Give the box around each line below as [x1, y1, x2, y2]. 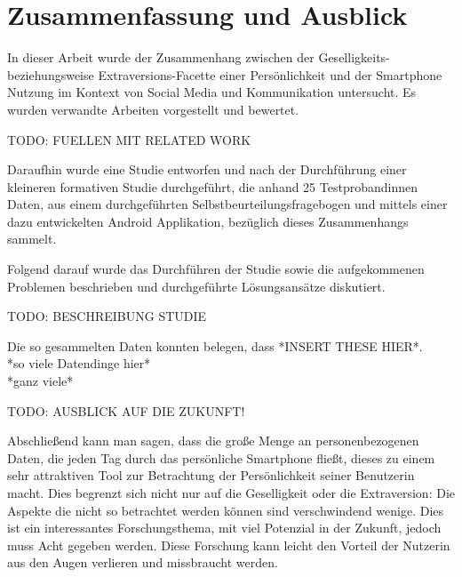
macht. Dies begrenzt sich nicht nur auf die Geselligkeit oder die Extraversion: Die [7, 484, 455, 501]
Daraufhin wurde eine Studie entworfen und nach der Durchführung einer [7, 160, 407, 179]
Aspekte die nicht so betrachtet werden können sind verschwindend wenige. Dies [7, 501, 444, 519]
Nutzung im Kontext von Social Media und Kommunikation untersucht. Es [7, 83, 417, 101]
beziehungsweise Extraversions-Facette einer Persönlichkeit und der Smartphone [7, 65, 442, 84]
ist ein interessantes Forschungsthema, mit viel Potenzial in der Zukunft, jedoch [7, 518, 442, 537]
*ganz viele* [7, 372, 74, 390]
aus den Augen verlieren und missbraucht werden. [7, 553, 278, 572]
